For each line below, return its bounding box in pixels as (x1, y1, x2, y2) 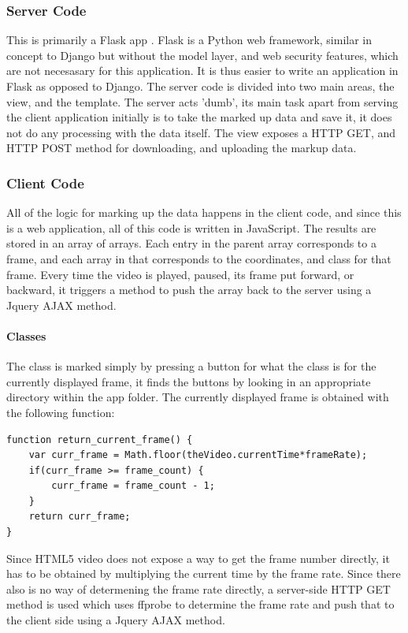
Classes (6, 327, 46, 344)
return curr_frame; (28, 511, 131, 523)
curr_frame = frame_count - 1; (51, 480, 215, 492)
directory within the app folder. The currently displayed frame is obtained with (6, 389, 389, 405)
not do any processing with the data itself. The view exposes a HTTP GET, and (6, 124, 396, 140)
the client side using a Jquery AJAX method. (6, 612, 225, 628)
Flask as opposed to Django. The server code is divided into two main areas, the (6, 78, 395, 94)
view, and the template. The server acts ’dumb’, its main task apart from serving (6, 93, 399, 110)
